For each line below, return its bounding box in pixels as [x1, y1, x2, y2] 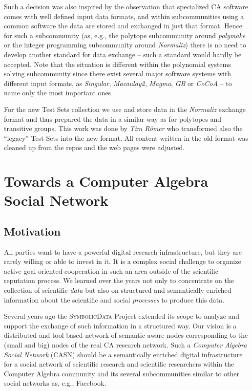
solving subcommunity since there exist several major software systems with [4, 68, 231, 79]
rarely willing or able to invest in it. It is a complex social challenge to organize [4, 256, 241, 266]
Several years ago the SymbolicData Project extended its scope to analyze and [4, 311, 240, 321]
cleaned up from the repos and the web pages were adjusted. [4, 142, 185, 152]
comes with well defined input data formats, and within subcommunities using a [4, 11, 244, 21]
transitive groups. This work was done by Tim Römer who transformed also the [4, 123, 243, 133]
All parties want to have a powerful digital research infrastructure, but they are [4, 246, 242, 257]
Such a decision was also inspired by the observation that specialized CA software [4, 1, 248, 11]
